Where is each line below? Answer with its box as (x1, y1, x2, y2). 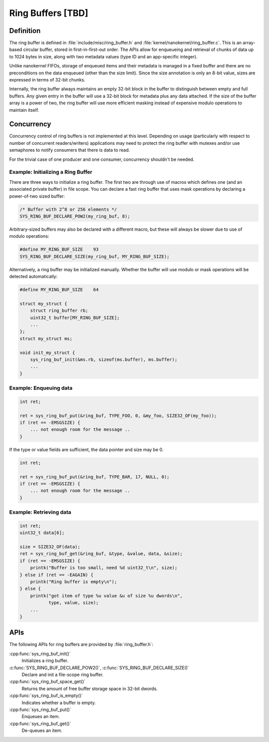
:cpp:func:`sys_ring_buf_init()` (9, 651, 71, 657)
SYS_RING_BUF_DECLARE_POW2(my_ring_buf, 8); (19, 213, 131, 219)
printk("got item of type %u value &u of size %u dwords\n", (30, 593, 183, 599)
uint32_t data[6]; (19, 530, 65, 536)
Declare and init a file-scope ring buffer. (21, 672, 104, 678)
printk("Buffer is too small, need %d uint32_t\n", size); (30, 565, 178, 571)
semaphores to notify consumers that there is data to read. (9, 147, 130, 153)
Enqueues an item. (21, 714, 60, 720)
